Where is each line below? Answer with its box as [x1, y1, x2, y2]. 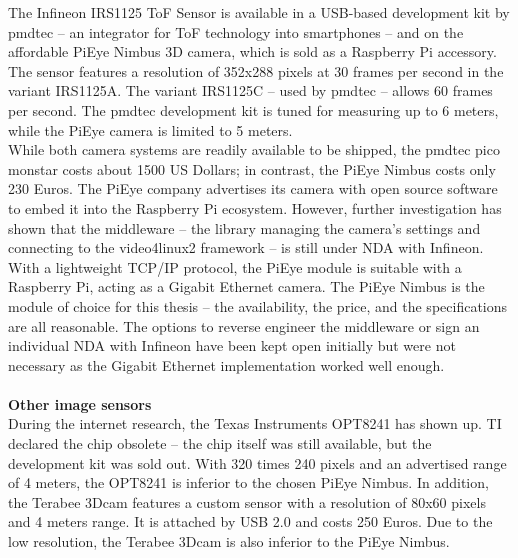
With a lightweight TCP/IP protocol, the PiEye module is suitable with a [8, 256, 462, 277]
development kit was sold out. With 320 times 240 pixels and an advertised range [8, 452, 507, 473]
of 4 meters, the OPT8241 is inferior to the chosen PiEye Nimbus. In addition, [8, 472, 489, 493]
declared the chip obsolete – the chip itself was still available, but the [8, 433, 432, 454]
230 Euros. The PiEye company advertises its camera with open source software [8, 178, 498, 199]
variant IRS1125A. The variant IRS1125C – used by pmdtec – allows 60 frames [8, 80, 493, 101]
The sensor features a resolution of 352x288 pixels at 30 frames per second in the [8, 60, 504, 81]
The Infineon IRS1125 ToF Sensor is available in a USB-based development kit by [8, 2, 510, 22]
